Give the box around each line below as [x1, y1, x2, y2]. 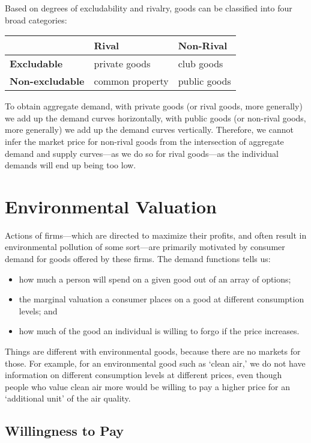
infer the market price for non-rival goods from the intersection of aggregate [5, 135, 284, 147]
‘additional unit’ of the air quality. [5, 392, 131, 405]
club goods [178, 57, 223, 71]
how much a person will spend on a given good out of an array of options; [19, 272, 291, 285]
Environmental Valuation [5, 194, 217, 218]
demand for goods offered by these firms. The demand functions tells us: [5, 252, 271, 265]
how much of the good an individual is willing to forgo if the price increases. [19, 325, 300, 337]
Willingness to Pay [5, 421, 124, 440]
